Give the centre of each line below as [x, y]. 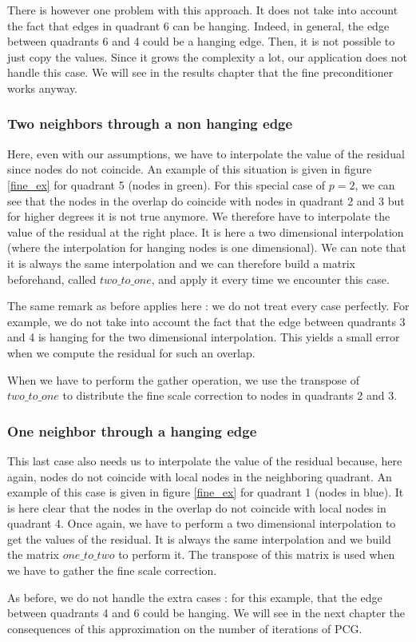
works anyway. [43, 88]
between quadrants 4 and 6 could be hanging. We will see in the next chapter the [206, 613]
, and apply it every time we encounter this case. [270, 279]
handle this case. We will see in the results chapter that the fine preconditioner [200, 72]
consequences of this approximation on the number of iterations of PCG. [185, 628]
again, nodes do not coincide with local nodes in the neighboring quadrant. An [200, 476]
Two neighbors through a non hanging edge [150, 124]
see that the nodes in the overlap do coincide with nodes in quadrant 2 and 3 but [206, 200]
